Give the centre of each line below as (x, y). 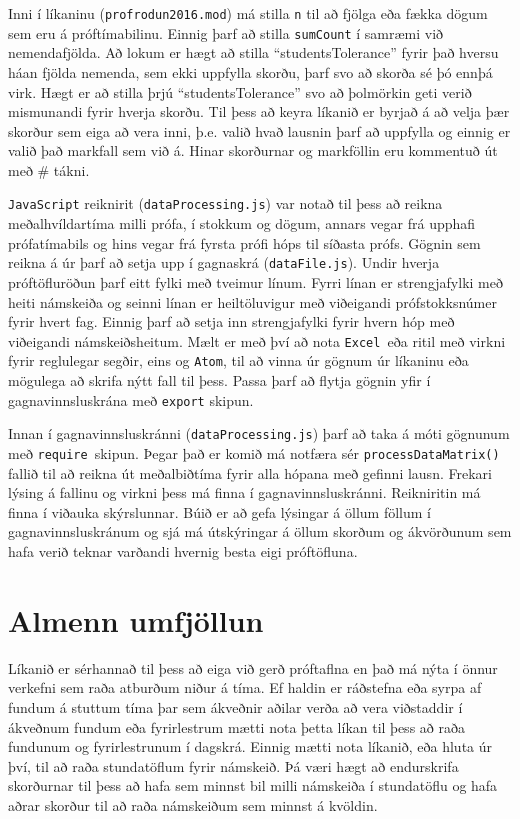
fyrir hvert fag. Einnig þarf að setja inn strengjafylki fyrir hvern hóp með (231, 321)
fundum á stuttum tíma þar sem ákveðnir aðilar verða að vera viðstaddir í (235, 706)
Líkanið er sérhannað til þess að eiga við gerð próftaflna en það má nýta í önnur (253, 667)
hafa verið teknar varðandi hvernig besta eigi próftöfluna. (183, 551)
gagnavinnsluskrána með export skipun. (131, 399)
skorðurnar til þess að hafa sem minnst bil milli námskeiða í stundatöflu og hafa (253, 785)
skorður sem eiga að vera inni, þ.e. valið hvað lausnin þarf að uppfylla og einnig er (259, 130)
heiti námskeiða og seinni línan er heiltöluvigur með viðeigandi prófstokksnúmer (252, 301)
